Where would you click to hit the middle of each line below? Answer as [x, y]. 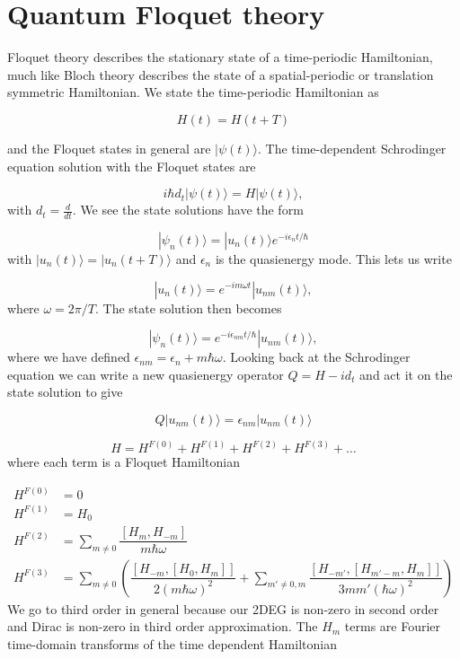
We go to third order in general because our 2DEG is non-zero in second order [223, 608]
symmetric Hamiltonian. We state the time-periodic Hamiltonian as [193, 92]
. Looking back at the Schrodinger [316, 357]
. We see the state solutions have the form [188, 210]
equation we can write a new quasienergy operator [146, 374]
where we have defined [69, 357]
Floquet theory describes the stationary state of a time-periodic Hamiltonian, [220, 57]
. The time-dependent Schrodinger [352, 148]
